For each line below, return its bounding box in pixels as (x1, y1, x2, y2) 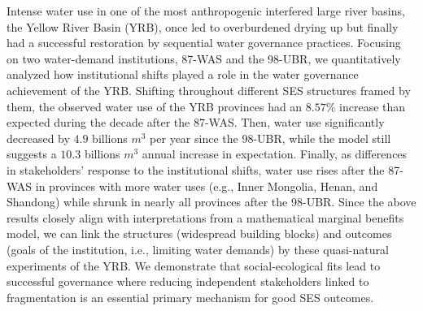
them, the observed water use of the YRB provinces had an (7, 97, 303, 114)
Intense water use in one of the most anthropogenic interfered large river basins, (7, 2, 405, 19)
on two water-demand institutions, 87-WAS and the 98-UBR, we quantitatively (7, 50, 401, 67)
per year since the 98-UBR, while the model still (150, 129, 391, 146)
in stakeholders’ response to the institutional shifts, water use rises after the (7, 161, 385, 178)
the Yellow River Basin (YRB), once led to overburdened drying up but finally (7, 18, 399, 35)
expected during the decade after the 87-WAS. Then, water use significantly (7, 114, 385, 131)
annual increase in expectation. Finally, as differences (142, 145, 408, 162)
